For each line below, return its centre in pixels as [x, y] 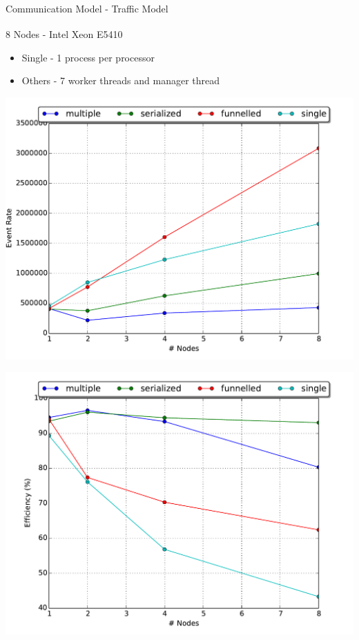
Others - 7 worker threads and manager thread [121, 80]
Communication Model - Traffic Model [87, 8]
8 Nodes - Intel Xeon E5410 [64, 34]
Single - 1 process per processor [88, 57]
